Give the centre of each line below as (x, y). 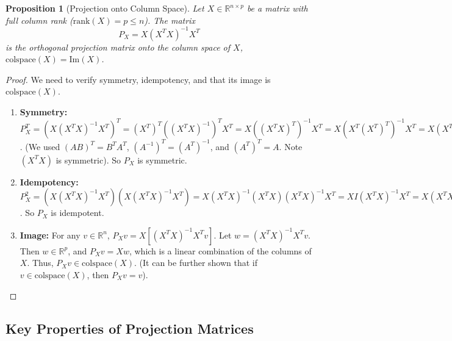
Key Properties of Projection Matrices (130, 328)
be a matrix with (277, 8)
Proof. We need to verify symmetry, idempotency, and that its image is (138, 79)
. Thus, (40, 263)
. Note (291, 146)
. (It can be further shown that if (196, 263)
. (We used (40, 146)
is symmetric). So (88, 160)
